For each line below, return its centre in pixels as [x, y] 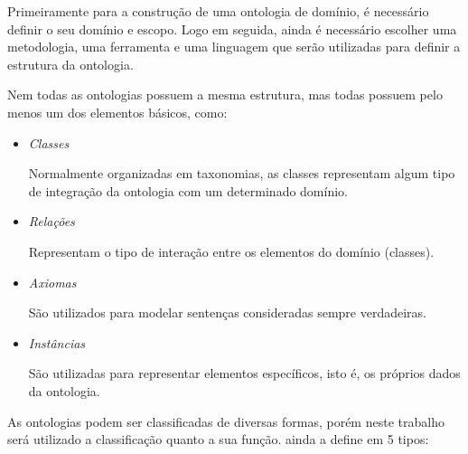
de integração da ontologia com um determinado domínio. [188, 190]
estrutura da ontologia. [70, 64]
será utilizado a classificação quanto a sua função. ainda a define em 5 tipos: [218, 439]
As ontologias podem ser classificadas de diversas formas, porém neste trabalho [226, 421]
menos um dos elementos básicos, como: [117, 112]
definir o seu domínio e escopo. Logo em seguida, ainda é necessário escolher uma [232, 28]
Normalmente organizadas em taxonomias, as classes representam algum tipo [242, 173]
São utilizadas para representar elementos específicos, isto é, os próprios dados [244, 373]
